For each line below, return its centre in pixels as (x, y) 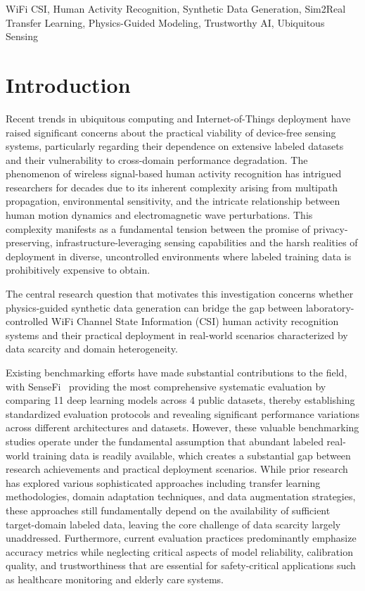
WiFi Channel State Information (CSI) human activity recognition (195, 321)
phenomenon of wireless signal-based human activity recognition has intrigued (174, 173)
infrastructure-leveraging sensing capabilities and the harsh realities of (207, 242)
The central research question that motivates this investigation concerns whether (180, 294)
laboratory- (330, 307)
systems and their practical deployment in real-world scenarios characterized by (177, 335)
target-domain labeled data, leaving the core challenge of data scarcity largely (173, 524)
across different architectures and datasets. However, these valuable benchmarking (182, 427)
